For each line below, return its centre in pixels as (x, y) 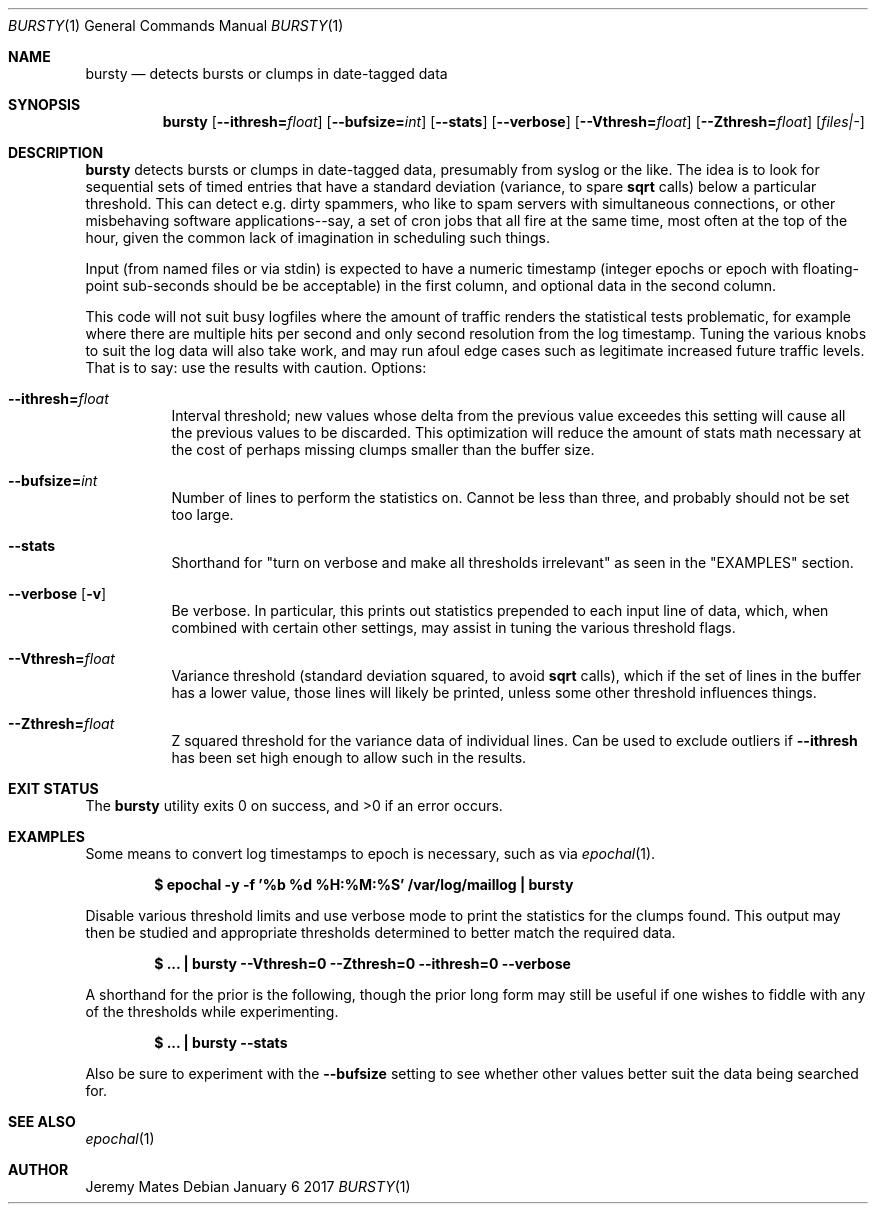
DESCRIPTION (56, 152)
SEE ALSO (42, 1121)
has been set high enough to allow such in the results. (349, 757)
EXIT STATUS (53, 788)
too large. (202, 514)
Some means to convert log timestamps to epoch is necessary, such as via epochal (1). (370, 853)
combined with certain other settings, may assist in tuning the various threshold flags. (453, 627)
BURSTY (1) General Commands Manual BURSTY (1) (176, 25)
